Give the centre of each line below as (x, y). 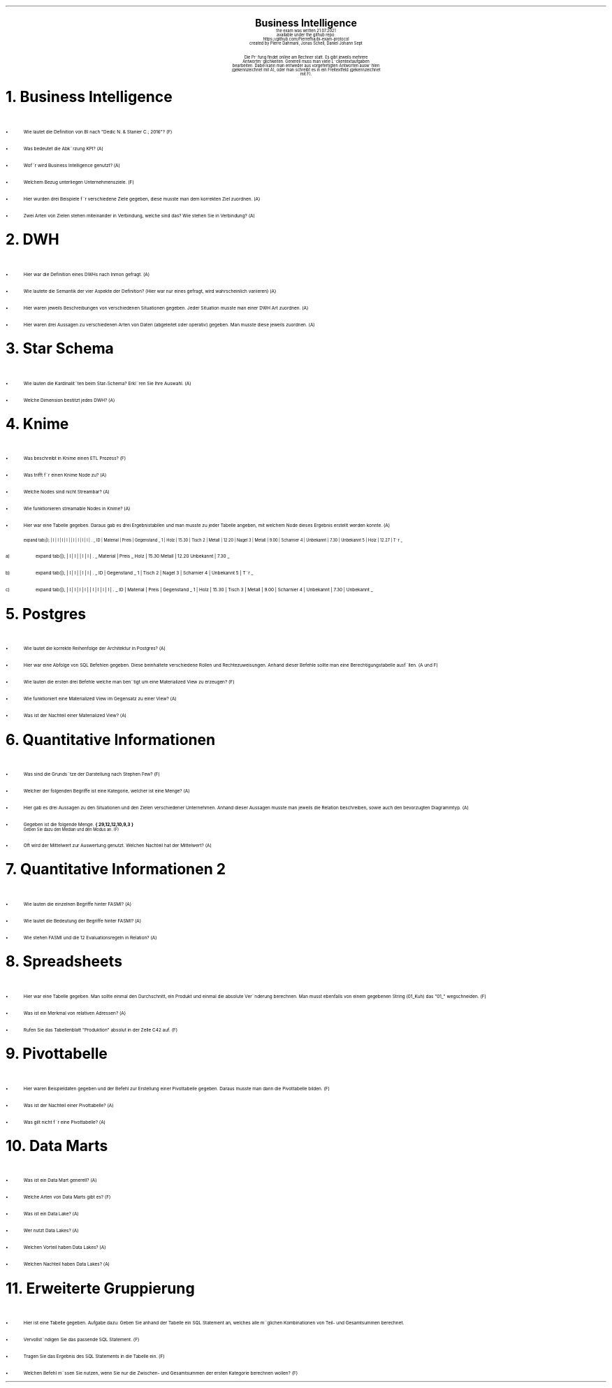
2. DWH (32, 240)
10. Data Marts (57, 1146)
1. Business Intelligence (89, 97)
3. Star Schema (60, 349)
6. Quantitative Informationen (111, 739)
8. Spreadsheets (64, 962)
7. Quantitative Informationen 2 (116, 869)
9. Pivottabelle (57, 1054)
